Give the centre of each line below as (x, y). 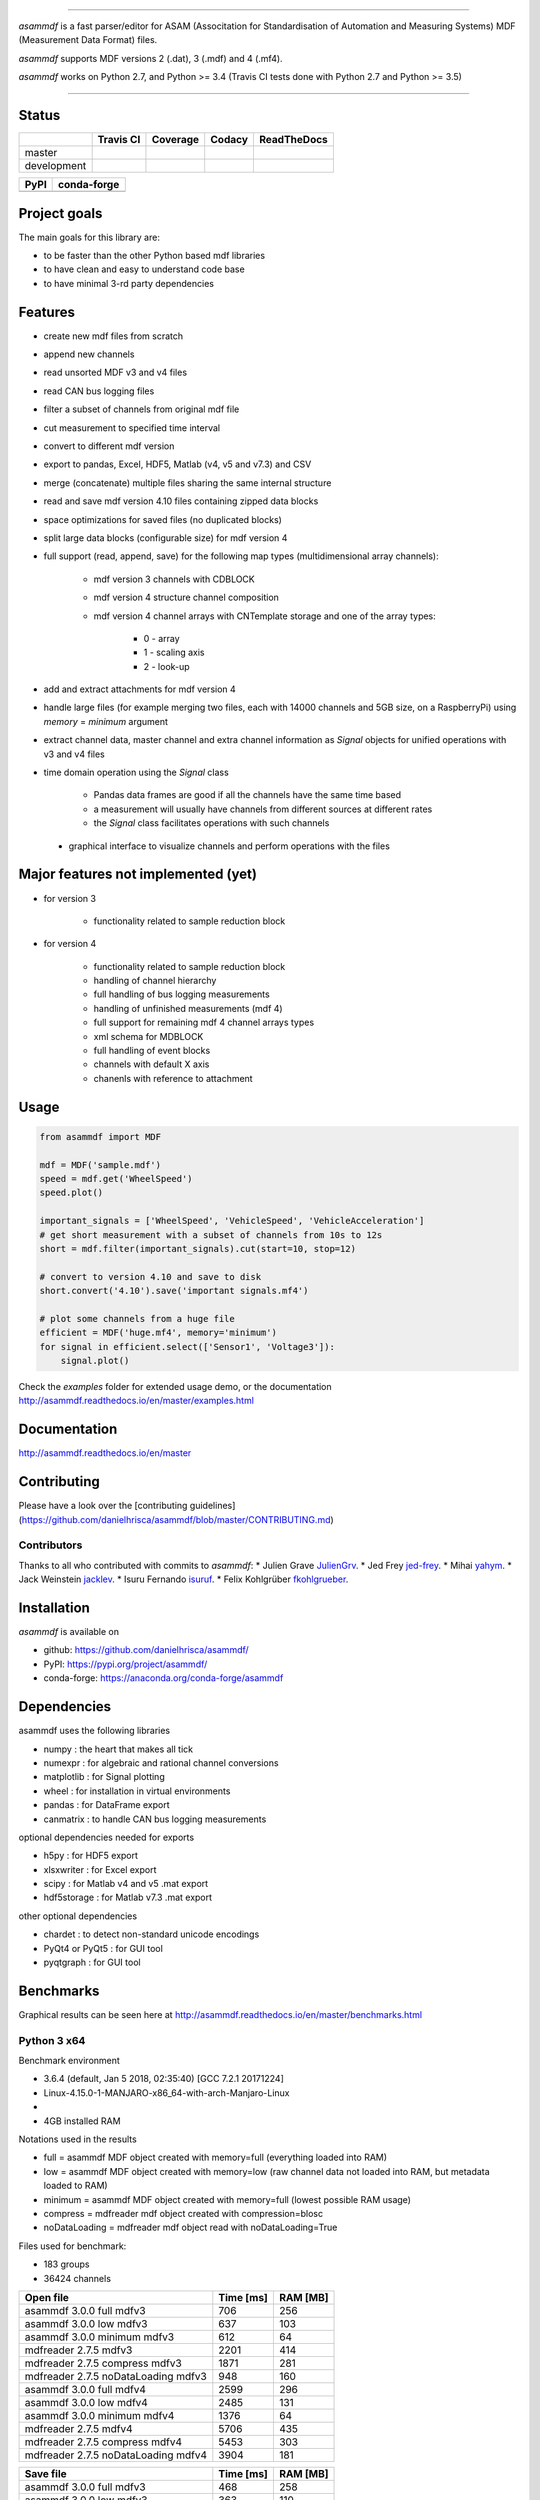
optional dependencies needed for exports (106, 1837)
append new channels (89, 354)
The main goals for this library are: (89, 237)
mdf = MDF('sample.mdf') (100, 1164)
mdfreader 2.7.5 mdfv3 (78, 2350)
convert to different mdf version (109, 446)
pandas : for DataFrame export (106, 1805)
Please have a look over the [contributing (103, 1506)
